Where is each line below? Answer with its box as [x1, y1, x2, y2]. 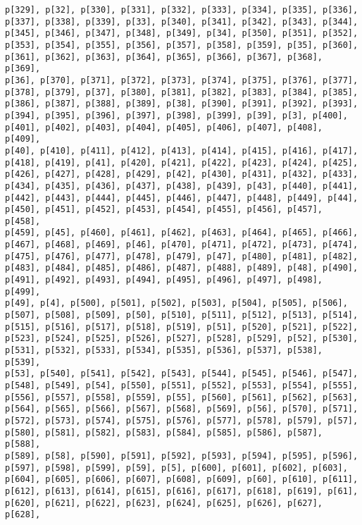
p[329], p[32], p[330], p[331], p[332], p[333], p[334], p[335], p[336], [5, 5, 358, 15]
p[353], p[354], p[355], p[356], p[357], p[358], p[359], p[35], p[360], [5, 39, 358, 50]
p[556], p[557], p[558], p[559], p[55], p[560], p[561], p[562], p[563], [5, 392, 358, 402]
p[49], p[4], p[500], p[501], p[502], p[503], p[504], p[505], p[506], [5, 298, 348, 309]
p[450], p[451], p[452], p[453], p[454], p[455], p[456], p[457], [5, 204, 323, 215]
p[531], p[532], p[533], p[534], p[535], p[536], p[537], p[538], [5, 345, 323, 356]
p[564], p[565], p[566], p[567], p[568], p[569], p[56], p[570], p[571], [5, 404, 358, 414]
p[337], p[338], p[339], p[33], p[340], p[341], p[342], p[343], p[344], [5, 16, 358, 27]
